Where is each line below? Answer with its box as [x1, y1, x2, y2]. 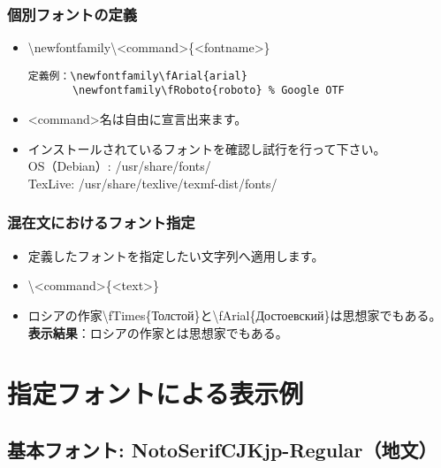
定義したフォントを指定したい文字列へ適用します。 [27, 246, 324, 265]
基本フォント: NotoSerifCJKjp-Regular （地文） [7, 435, 437, 463]
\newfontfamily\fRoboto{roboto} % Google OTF [72, 84, 345, 97]
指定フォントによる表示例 [7, 375, 304, 411]
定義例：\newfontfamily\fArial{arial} [27, 69, 247, 82]
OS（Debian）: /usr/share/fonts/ [27, 157, 211, 175]
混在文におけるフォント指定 [7, 211, 195, 234]
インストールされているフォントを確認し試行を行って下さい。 [27, 139, 386, 157]
